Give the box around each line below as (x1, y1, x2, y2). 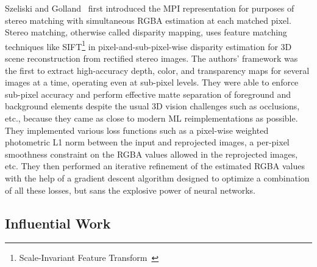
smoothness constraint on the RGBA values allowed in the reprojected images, (5, 147, 298, 160)
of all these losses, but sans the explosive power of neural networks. (5, 183, 255, 196)
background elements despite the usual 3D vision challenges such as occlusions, (5, 100, 300, 112)
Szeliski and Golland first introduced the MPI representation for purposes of (5, 2, 294, 14)
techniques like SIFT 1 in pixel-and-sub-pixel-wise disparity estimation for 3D (5, 38, 292, 53)
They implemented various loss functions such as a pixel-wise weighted (5, 123, 269, 136)
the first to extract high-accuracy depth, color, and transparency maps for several (5, 64, 310, 76)
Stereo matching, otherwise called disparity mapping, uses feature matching (5, 26, 287, 38)
